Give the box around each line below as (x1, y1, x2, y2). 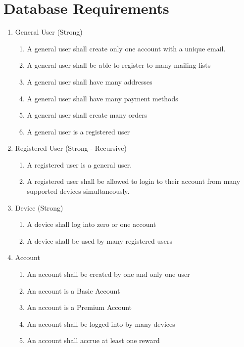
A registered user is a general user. (27, 159, 132, 170)
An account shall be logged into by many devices (27, 318, 175, 329)
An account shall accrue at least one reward (27, 335, 160, 346)
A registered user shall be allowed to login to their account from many (27, 176, 241, 186)
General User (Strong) (15, 27, 83, 37)
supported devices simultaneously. (27, 186, 130, 196)
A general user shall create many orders (27, 110, 147, 120)
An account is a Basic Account (27, 285, 120, 296)
